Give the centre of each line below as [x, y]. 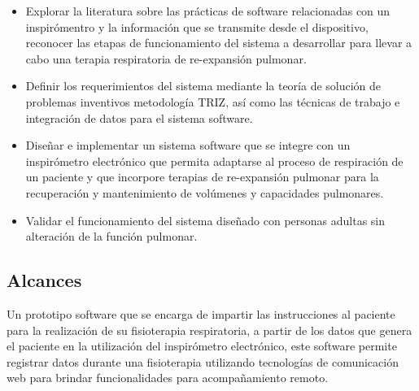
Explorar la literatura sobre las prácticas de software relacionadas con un [208, 11]
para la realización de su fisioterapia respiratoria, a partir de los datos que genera [209, 330]
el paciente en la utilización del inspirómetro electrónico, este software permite [202, 346]
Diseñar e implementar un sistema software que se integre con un [188, 145]
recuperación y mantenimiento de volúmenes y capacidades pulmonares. [205, 192]
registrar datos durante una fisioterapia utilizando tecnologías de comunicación [203, 361]
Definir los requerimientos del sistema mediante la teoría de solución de [203, 86]
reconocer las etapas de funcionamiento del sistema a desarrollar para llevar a [219, 43]
